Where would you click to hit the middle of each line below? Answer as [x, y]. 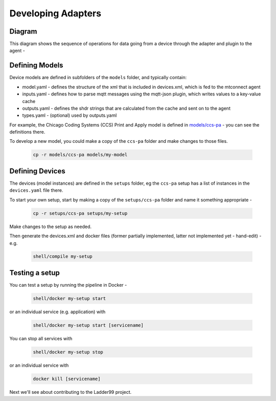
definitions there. [27, 132]
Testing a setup [34, 273]
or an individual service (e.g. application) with [57, 312]
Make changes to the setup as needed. [51, 227]
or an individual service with [39, 365]
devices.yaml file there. [36, 190]
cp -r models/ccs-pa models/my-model [80, 155]
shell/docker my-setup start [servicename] [88, 325]
